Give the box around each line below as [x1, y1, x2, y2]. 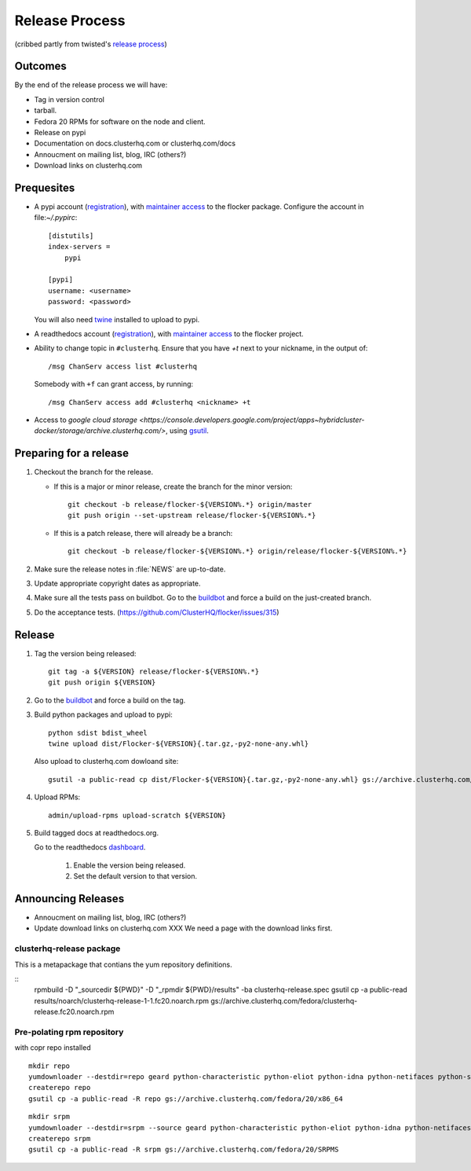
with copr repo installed [14, 1043, 91, 1052]
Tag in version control [34, 94, 105, 104]
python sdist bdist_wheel [48, 728, 148, 737]
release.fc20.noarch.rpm [34, 1007, 115, 1017]
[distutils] [48, 231, 94, 240]
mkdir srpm [28, 1112, 71, 1121]
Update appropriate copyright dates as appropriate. [34, 578, 201, 588]
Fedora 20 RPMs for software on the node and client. [34, 116, 206, 126]
